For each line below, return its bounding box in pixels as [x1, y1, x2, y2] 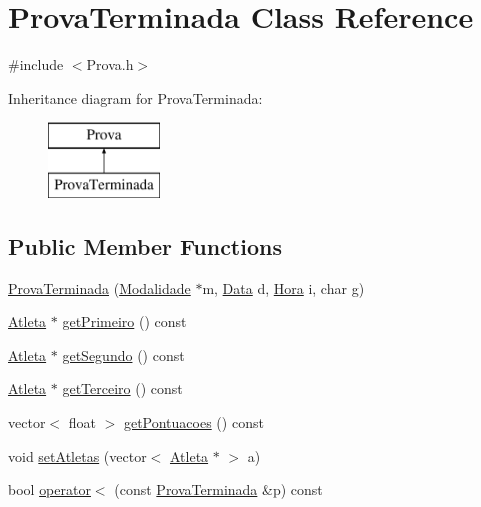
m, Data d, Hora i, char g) [202, 277, 365, 298]
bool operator [8, 479, 91, 500]
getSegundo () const [62, 344, 185, 365]
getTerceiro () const [62, 378, 183, 399]
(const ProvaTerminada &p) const [114, 479, 323, 500]
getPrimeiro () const [62, 311, 187, 332]
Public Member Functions [8, 230, 282, 261]
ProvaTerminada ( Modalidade [8, 277, 191, 298]
